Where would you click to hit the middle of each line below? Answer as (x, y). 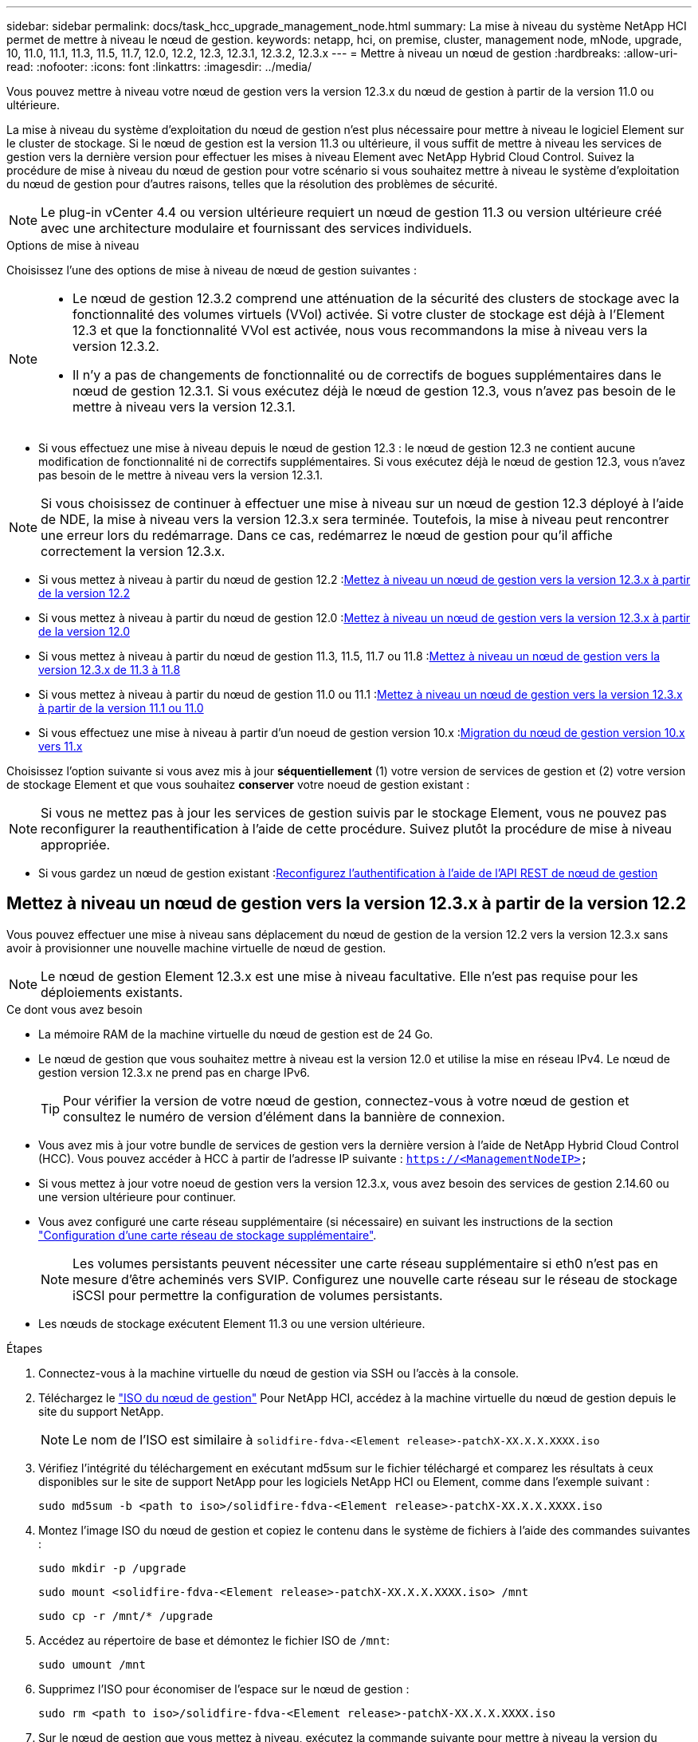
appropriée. (76, 845)
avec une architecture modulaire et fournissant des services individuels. (257, 228)
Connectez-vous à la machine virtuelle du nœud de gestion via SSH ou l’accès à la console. (279, 1373)
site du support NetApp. (101, 1411)
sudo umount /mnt (92, 1664)
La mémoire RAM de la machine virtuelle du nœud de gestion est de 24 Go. (236, 1034)
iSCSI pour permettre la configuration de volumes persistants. (258, 1295)
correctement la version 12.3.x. (133, 551)
